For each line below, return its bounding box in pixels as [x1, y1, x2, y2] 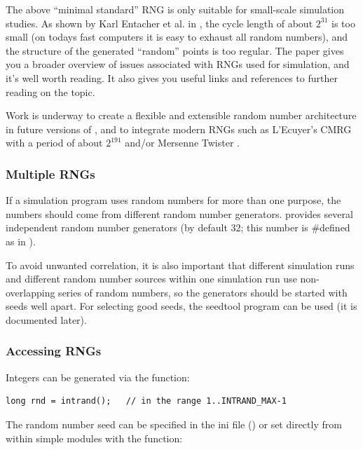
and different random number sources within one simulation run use [6, 271, 297, 286]
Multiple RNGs [6, 165, 95, 182]
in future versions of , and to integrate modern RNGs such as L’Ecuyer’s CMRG [6, 121, 352, 136]
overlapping [6, 285, 55, 299]
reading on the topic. [6, 84, 95, 99]
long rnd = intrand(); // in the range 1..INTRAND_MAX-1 [6, 396, 287, 407]
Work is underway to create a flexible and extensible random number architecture [6, 108, 357, 123]
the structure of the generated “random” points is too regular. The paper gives [6, 43, 344, 57]
